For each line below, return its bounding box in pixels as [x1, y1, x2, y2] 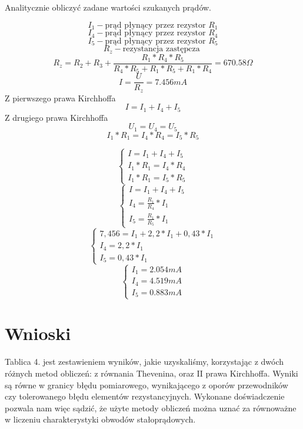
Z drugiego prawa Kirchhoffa [5, 111, 108, 123]
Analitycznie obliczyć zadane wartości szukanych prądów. [5, 1, 211, 14]
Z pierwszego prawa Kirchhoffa [5, 91, 116, 104]
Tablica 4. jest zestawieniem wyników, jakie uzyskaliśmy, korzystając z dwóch [5, 355, 284, 368]
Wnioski [5, 321, 71, 345]
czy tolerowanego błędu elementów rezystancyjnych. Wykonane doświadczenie [5, 390, 285, 402]
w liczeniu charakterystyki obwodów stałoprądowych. [5, 413, 196, 425]
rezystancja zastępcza [122, 45, 200, 54]
